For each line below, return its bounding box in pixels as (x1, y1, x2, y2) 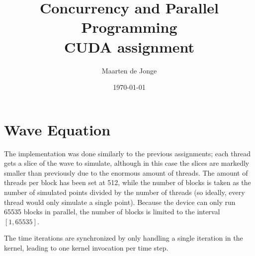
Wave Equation (4, 119, 111, 139)
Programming (81, 17, 177, 37)
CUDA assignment (64, 36, 194, 57)
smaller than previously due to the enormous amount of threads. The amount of (4, 167, 248, 178)
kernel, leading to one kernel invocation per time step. (4, 242, 169, 253)
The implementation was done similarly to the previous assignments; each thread (4, 148, 251, 158)
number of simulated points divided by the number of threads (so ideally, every (4, 187, 245, 197)
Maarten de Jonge (101, 65, 157, 75)
